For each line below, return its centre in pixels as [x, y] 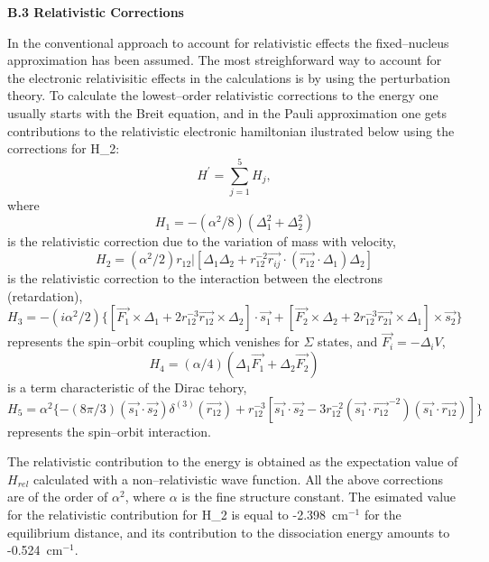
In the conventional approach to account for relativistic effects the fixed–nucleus [228, 42]
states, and [347, 341]
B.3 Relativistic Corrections [96, 12]
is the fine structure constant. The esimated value [319, 497]
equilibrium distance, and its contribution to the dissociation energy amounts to [229, 532]
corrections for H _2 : [64, 148]
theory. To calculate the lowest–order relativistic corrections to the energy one [223, 95]
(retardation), [45, 295]
